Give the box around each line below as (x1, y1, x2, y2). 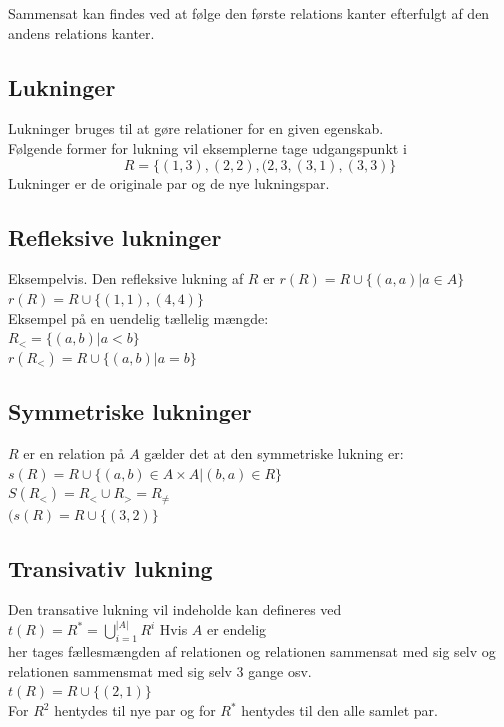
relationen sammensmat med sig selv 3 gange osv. (8, 660, 312, 681)
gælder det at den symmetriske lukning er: (144, 442, 404, 463)
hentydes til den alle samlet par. (241, 700, 438, 720)
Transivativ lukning (8, 552, 213, 583)
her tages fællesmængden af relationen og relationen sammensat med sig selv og (8, 641, 496, 662)
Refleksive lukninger (8, 221, 222, 252)
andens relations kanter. (8, 22, 155, 43)
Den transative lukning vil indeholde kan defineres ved (8, 599, 342, 620)
